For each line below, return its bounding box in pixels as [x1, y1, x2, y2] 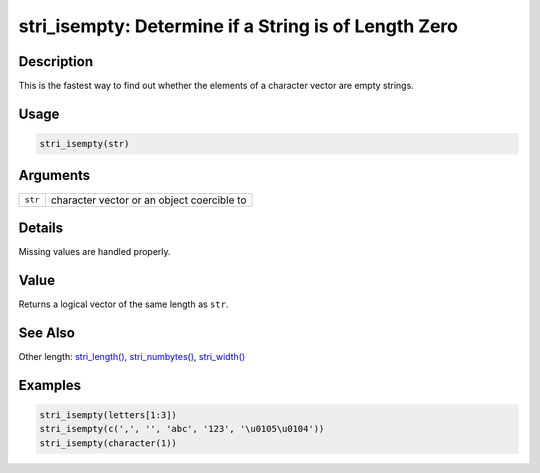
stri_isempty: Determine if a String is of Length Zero [18, 15, 459, 37]
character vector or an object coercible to [50, 193, 247, 207]
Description [18, 53, 94, 70]
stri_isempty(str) [39, 138, 130, 150]
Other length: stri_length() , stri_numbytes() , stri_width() [18, 350, 246, 362]
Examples [18, 376, 82, 394]
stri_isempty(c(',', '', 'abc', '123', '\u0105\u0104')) [39, 423, 325, 435]
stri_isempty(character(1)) [39, 437, 177, 449]
